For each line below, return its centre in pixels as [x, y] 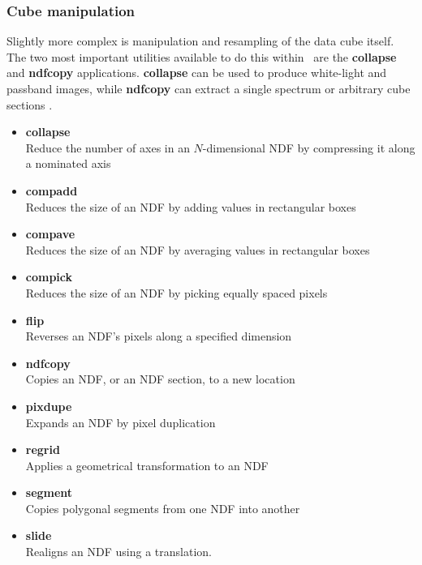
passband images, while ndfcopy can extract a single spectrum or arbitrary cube [209, 88]
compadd [52, 190]
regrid [43, 449]
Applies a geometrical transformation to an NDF [147, 465]
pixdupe [49, 406]
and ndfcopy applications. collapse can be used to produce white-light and [197, 73]
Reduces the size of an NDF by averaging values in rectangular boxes [198, 249]
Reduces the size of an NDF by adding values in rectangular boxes [191, 206]
